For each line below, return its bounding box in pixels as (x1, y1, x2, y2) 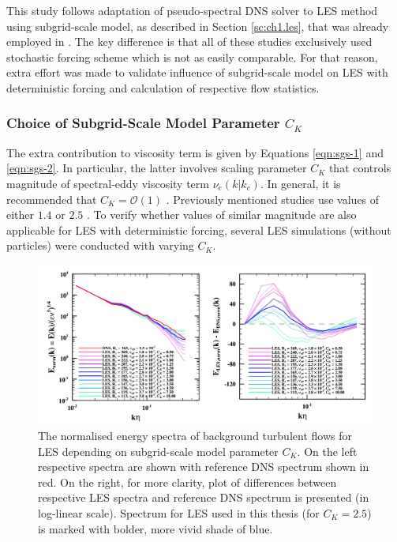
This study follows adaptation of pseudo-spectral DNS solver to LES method (6, 2, 378, 18)
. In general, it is (260, 175, 341, 191)
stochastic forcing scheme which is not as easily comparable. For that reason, (6, 48, 378, 65)
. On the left (297, 442, 358, 459)
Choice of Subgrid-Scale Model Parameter (6, 113, 280, 133)
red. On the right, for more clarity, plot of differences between (38, 473, 337, 490)
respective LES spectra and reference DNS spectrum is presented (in (38, 489, 369, 506)
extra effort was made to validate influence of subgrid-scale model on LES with (6, 64, 388, 81)
